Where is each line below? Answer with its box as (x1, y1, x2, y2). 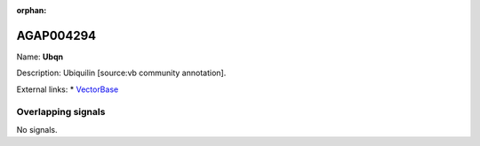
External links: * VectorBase (16, 84, 119, 95)
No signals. (16, 124, 58, 134)
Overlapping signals (16, 106, 106, 119)
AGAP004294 (16, 27, 97, 43)
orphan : (16, 5, 47, 15)
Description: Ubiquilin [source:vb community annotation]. (16, 67, 227, 79)
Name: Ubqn (16, 51, 64, 62)
